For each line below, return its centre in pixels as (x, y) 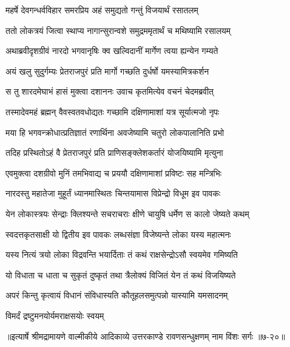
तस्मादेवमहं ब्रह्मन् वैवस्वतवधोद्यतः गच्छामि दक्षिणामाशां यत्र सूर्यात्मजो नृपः (113, 111)
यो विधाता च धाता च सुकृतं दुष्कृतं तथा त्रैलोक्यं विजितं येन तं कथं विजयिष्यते (121, 275)
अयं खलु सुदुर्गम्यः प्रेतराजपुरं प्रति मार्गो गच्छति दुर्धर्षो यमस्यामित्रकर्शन (107, 71)
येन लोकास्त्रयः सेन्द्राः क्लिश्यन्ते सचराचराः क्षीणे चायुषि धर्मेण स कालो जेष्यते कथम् (127, 213)
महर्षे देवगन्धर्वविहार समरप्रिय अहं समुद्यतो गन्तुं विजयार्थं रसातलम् (102, 10)
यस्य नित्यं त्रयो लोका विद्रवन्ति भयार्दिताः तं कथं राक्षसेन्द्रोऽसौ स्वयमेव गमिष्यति (122, 254)
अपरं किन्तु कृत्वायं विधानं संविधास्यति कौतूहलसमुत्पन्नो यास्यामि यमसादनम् (117, 295)
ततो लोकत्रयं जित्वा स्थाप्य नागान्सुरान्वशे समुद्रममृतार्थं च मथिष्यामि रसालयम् (118, 30)
